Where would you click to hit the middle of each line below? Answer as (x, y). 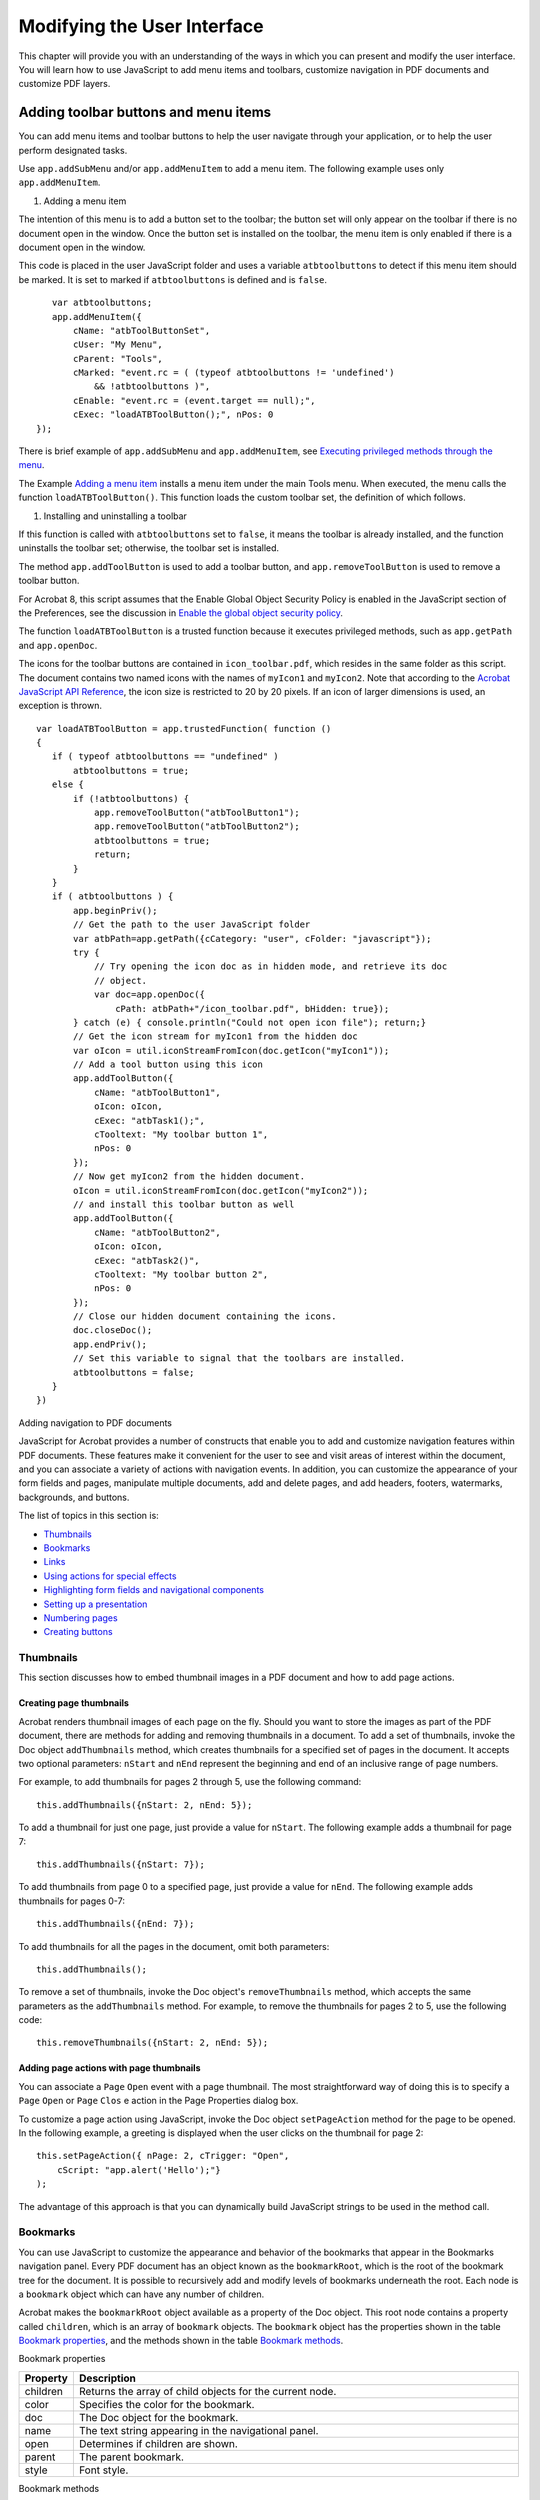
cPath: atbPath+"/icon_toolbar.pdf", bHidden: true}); (252, 1008)
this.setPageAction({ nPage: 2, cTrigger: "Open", (163, 2156)
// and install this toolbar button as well (184, 1204)
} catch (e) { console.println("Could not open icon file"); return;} (250, 1022)
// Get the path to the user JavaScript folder (192, 924)
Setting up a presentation (95, 1604)
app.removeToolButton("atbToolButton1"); (196, 813)
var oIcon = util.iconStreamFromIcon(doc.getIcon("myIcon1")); (231, 1050)
